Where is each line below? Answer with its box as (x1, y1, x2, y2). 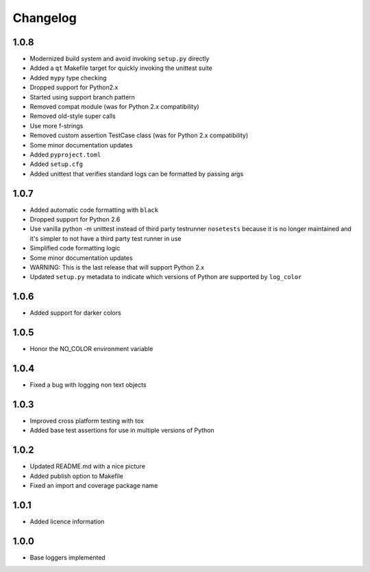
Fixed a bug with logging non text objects (29, 381, 147, 389)
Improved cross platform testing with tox (29, 417, 144, 425)
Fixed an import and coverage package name (29, 481, 158, 490)
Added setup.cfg (29, 160, 84, 168)
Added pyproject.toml (29, 150, 101, 158)
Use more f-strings (29, 121, 84, 130)
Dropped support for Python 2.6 (29, 215, 121, 224)
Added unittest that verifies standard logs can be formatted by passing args (29, 169, 244, 178)
